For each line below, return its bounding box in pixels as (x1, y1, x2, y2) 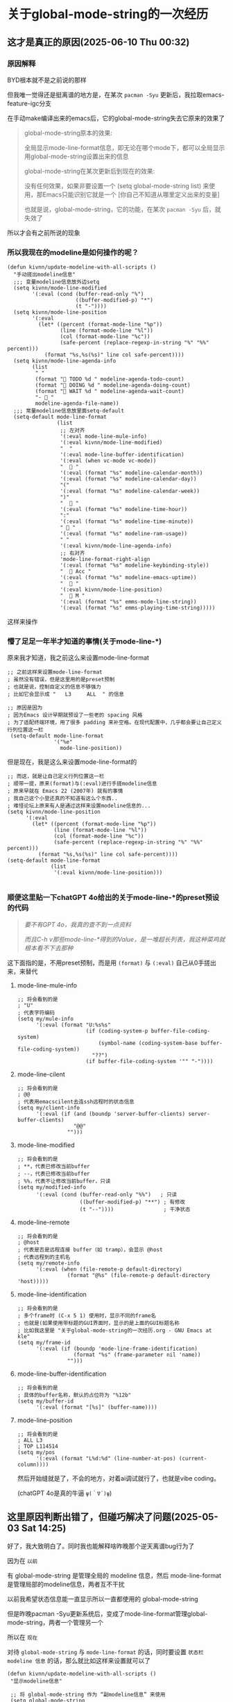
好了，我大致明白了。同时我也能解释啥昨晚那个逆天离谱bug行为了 (7, 1542, 195, 1550)
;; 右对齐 (60, 550, 85, 557)
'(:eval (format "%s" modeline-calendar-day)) (60, 476, 197, 483)
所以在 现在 (7, 1633, 38, 1641)
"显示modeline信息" (10, 1678, 62, 1685)
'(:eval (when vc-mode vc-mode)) (60, 458, 157, 465)
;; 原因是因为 (7, 704, 43, 712)
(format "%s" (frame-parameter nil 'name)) (73, 1351, 201, 1358)
